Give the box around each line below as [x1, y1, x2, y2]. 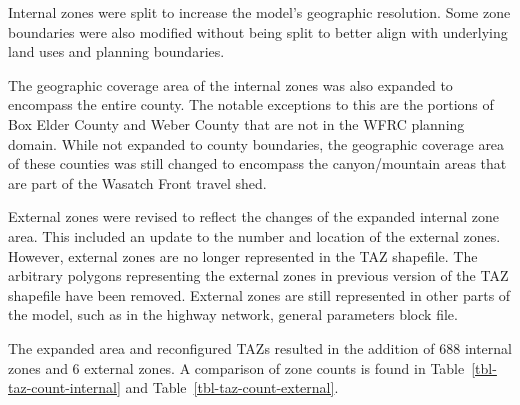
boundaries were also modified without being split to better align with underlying [8, 21, 508, 42]
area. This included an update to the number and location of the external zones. [8, 225, 501, 246]
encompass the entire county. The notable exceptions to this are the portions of [8, 94, 494, 115]
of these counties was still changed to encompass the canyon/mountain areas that [8, 153, 507, 174]
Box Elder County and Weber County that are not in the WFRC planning [8, 113, 465, 134]
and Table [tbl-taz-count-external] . [125, 377, 339, 398]
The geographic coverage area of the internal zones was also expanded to [8, 74, 453, 95]
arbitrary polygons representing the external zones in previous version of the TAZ [8, 265, 509, 286]
